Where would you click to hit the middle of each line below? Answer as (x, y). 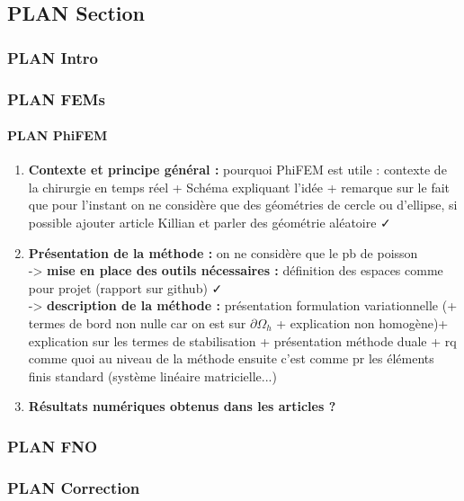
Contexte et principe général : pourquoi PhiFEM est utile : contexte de (237, 170)
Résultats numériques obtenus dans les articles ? (182, 406)
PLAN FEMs (56, 98)
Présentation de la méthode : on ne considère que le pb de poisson (223, 252)
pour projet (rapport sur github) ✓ (125, 287)
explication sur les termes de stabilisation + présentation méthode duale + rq (242, 340)
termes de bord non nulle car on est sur (137, 323)
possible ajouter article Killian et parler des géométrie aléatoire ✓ (210, 223)
